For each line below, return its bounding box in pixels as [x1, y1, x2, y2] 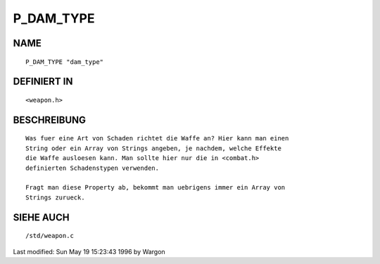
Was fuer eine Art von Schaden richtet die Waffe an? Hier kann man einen [25, 134, 289, 143]
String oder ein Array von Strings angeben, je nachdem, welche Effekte [25, 144, 281, 152]
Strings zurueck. [25, 193, 85, 202]
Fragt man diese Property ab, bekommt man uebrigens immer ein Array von [25, 183, 286, 192]
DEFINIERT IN [13, 76, 73, 88]
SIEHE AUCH [13, 211, 70, 223]
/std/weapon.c [25, 232, 74, 240]
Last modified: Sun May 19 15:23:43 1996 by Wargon [13, 247, 165, 256]
